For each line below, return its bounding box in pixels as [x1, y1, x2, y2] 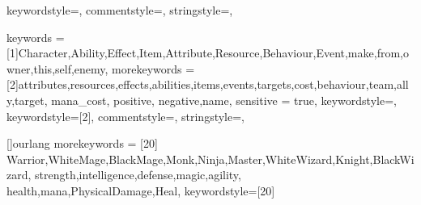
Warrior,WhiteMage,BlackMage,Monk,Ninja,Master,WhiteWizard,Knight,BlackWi [6, 150, 415, 167]
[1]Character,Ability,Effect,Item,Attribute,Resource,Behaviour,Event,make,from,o [6, 44, 409, 61]
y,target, [6, 91, 48, 108]
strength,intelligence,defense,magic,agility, [35, 166, 241, 183]
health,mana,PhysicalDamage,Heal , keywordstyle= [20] [6, 182, 275, 199]
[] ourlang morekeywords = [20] [6, 135, 158, 152]
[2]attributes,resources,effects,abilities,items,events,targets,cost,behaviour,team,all [6, 76, 409, 93]
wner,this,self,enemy [6, 60, 105, 77]
